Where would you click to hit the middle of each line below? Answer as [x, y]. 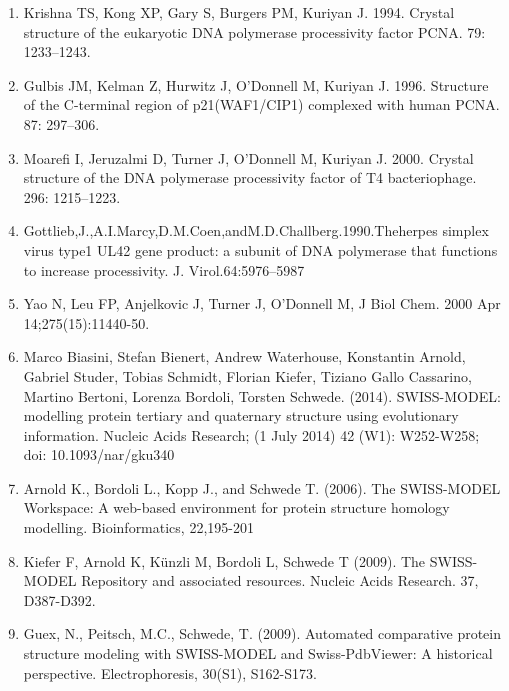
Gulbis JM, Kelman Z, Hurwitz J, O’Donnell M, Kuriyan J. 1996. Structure [256, 84]
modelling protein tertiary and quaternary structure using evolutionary [241, 415]
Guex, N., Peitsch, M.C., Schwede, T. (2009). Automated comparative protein [262, 633]
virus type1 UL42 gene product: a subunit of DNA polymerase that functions [260, 249]
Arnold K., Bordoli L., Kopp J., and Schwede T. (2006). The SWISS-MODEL [262, 487]
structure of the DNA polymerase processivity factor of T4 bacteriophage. [250, 177]
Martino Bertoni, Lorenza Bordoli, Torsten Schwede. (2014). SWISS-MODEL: [262, 395]
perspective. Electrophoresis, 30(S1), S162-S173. [170, 672]
